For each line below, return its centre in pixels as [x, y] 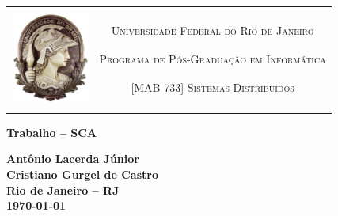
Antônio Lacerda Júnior [73, 159]
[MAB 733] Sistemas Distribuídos [213, 87]
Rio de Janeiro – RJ [63, 189]
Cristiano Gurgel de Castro [82, 174]
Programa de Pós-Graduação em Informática [213, 59]
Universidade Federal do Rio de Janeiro [213, 30]
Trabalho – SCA [52, 132]
